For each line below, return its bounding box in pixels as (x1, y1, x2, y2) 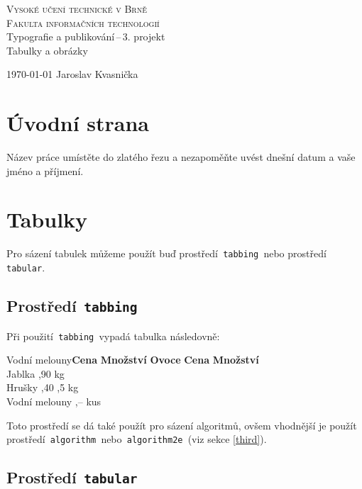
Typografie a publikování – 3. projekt (6, 29, 165, 44)
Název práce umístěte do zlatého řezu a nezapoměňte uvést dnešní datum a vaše (6, 150, 356, 164)
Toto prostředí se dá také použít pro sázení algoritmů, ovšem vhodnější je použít (6, 417, 357, 432)
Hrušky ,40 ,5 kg (6, 380, 79, 395)
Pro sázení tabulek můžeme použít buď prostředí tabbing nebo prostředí (6, 246, 327, 261)
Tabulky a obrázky (6, 43, 88, 57)
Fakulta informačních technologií (6, 15, 160, 30)
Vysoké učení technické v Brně (6, 1, 147, 16)
